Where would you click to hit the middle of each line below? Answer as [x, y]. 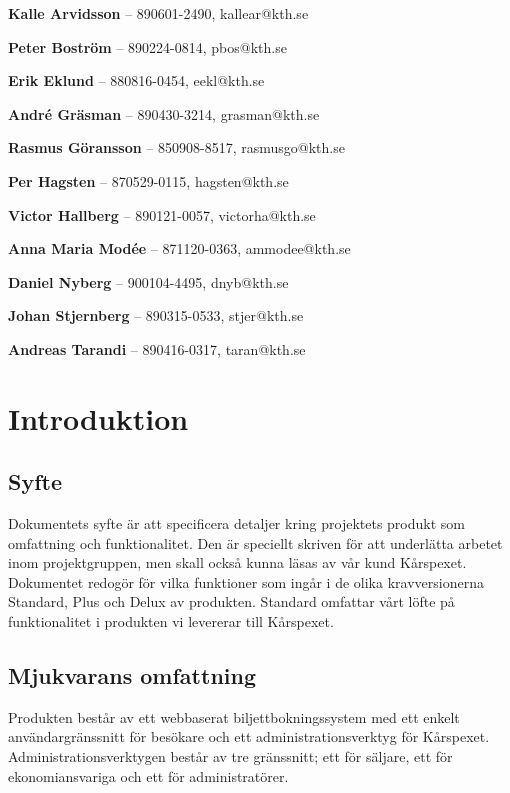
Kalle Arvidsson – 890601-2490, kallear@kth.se [158, 13]
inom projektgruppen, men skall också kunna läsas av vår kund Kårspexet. [237, 562]
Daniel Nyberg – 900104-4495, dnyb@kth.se [148, 281]
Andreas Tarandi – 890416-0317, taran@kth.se [157, 348]
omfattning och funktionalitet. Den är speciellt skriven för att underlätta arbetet [255, 542]
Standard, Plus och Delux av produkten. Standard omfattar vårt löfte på [231, 601]
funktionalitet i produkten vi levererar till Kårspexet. [171, 621]
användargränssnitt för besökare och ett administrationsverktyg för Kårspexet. [249, 736]
